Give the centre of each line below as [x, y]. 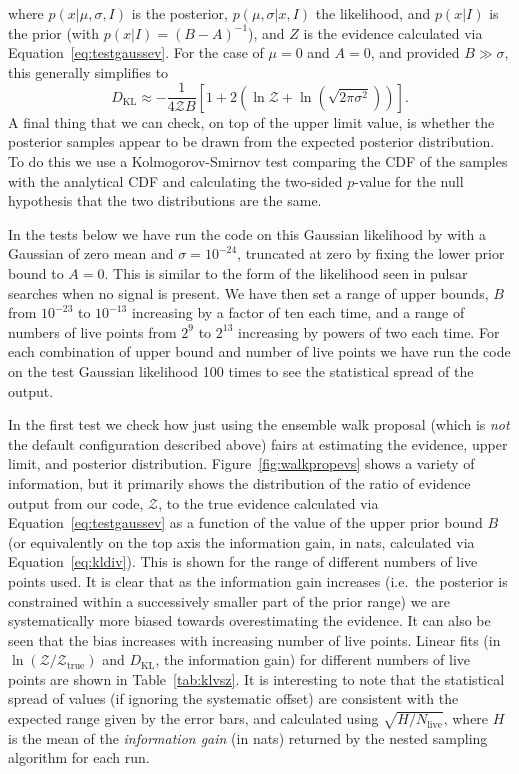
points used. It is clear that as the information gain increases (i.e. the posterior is [258, 580]
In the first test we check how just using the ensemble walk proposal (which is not [259, 424]
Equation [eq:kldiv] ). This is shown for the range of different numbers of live [243, 561]
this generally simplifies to [88, 71]
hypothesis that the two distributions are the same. [165, 200]
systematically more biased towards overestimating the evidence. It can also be [249, 620]
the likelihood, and [373, 13]
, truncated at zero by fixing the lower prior [371, 253]
